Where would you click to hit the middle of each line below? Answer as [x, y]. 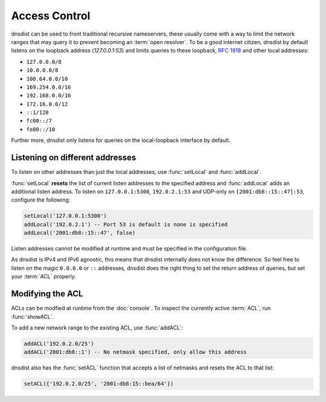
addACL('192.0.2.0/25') [59, 343]
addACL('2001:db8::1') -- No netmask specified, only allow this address [135, 352]
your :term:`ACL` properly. [44, 276]
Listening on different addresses [74, 158]
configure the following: [41, 200]
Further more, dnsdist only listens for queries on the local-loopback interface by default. [121, 140]
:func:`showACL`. [33, 316]
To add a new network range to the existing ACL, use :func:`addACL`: [97, 327]
